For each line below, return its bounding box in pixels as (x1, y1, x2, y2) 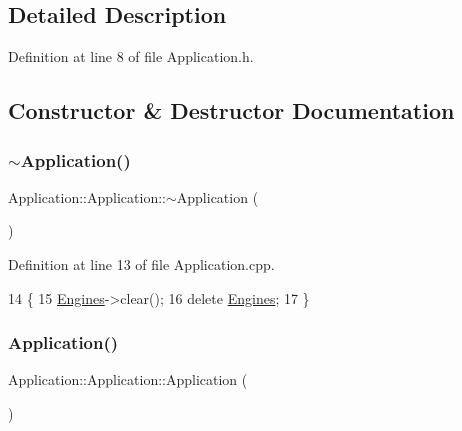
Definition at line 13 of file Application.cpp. (8, 253, 275, 274)
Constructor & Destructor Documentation (8, 95, 455, 126)
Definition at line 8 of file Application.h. (8, 46, 254, 67)
